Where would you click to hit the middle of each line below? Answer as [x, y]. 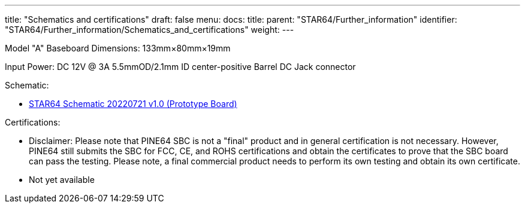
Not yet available [62, 180]
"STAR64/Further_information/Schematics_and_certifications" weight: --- [150, 30]
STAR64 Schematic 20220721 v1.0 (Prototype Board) [133, 104]
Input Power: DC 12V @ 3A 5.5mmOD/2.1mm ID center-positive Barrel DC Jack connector [180, 67]
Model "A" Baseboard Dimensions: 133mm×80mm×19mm [118, 48]
